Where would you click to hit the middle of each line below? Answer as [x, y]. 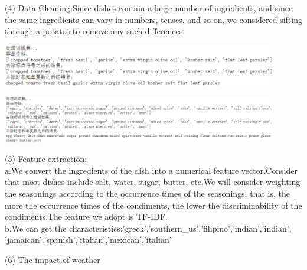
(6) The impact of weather [53, 259]
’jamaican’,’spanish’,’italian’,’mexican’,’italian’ [88, 240]
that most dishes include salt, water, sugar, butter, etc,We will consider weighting [153, 182]
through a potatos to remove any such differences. [95, 31]
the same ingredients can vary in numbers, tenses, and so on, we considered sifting [153, 19]
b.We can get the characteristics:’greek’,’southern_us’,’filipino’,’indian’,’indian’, [148, 228]
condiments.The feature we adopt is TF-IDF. [86, 217]
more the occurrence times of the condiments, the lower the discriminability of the [153, 205]
